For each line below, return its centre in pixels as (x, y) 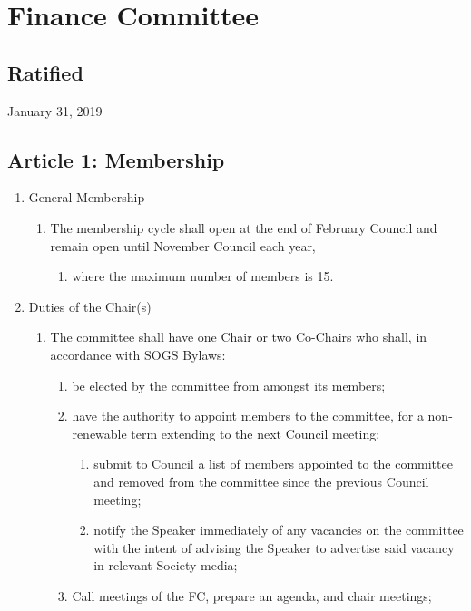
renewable (99, 433)
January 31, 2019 (55, 110)
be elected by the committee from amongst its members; (229, 385)
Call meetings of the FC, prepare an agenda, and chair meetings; (252, 595)
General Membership (87, 197)
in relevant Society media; (166, 565)
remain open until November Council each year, (183, 245)
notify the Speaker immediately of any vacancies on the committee (279, 530)
